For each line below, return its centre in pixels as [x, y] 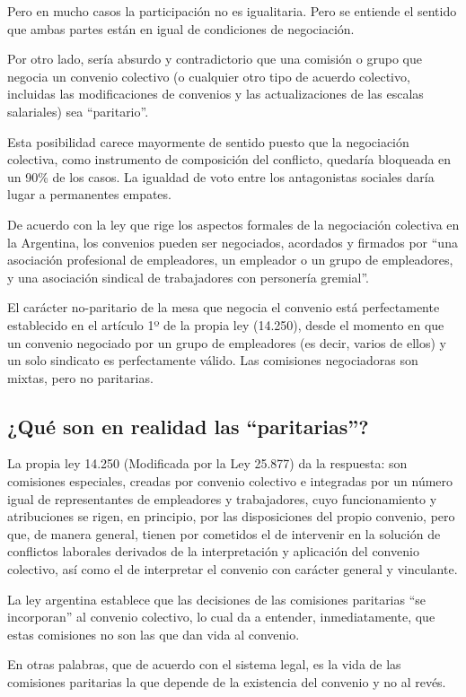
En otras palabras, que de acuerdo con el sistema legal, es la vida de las [204, 664]
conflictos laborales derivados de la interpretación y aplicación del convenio [213, 551]
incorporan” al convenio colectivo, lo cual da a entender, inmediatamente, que [221, 617]
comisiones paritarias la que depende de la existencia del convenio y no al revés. [227, 682]
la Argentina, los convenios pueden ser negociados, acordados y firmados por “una [233, 242]
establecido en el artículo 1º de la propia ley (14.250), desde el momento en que [226, 324]
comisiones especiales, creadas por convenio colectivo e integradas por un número [230, 481]
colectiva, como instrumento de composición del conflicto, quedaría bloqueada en [229, 159]
